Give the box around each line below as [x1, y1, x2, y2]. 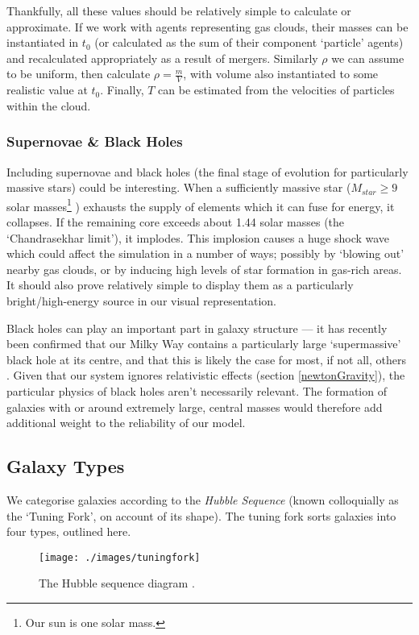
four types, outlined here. [6, 523, 131, 540]
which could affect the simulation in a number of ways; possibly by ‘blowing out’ [6, 245, 404, 262]
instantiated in [6, 34, 79, 51]
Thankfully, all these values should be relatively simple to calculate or [6, 2, 351, 19]
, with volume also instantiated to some [183, 65, 379, 82]
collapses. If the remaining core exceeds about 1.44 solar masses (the [6, 214, 345, 230]
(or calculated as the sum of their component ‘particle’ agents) [94, 34, 404, 51]
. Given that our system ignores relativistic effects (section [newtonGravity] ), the [6, 367, 405, 384]
